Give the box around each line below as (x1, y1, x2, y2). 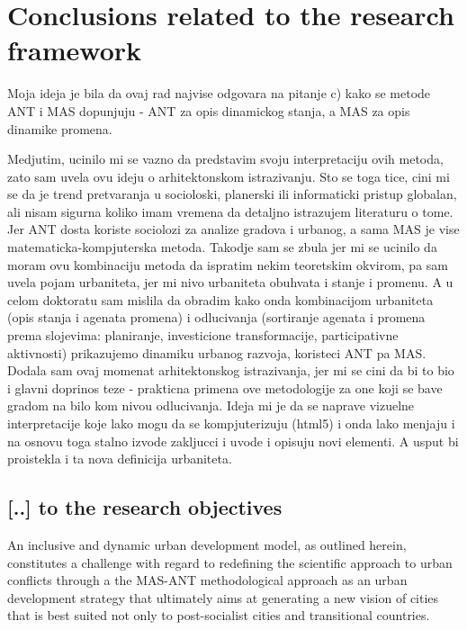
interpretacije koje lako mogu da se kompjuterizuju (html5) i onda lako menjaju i (7, 414, 455, 432)
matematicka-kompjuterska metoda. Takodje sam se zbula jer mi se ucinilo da (7, 238, 437, 256)
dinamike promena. (7, 119, 112, 138)
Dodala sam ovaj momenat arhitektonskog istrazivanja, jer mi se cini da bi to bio (7, 361, 454, 380)
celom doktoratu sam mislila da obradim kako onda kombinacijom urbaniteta (7, 290, 434, 309)
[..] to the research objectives (7, 493, 283, 521)
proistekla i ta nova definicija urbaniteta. (7, 449, 232, 468)
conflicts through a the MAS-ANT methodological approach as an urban (7, 571, 408, 589)
